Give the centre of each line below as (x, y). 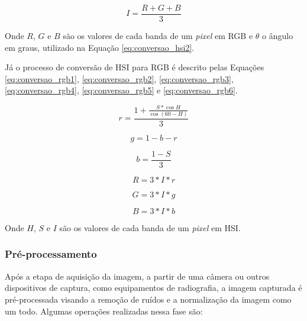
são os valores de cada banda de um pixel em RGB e (158, 36)
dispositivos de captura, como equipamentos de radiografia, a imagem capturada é (153, 288)
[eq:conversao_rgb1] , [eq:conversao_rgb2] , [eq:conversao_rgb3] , (119, 78)
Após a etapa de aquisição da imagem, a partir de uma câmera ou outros (137, 276)
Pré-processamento (51, 254)
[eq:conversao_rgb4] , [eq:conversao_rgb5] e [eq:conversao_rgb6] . (121, 90)
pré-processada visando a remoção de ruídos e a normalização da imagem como (148, 299)
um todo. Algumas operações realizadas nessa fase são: (104, 311)
